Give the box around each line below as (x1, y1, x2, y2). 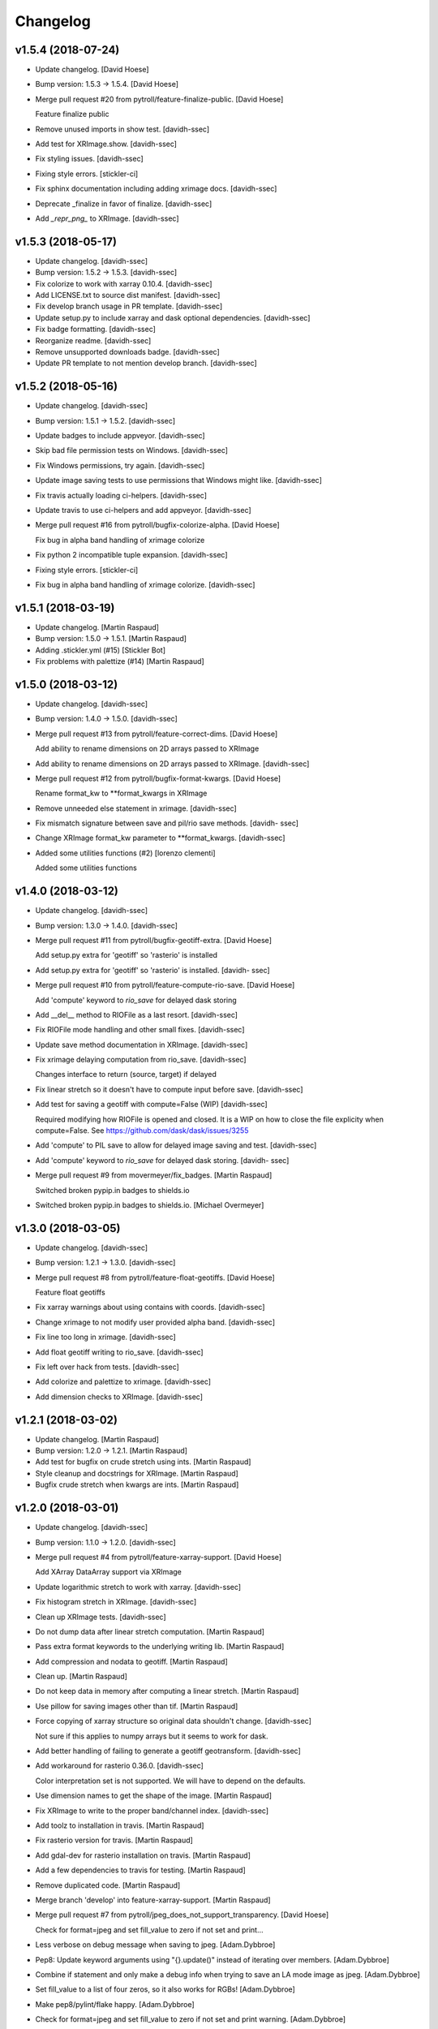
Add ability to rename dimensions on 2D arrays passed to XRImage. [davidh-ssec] (35, 759, 310, 769)
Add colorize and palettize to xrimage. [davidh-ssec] (35, 1376, 211, 1387)
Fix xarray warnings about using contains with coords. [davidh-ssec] (35, 1303, 265, 1312)
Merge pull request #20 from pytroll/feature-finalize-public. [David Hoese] (35, 94, 284, 104)
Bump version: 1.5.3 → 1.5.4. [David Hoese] (35, 80, 178, 89)
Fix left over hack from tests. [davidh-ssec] (35, 1362, 180, 1372)
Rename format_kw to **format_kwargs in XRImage (35, 788, 208, 799)
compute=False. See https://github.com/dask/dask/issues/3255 (35, 1126, 249, 1135)
